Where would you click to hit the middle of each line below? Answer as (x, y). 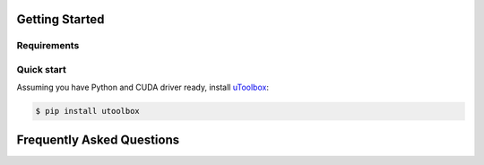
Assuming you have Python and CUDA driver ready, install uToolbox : (143, 87)
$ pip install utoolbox (88, 111)
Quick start (42, 69)
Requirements (48, 46)
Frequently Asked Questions (98, 139)
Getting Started (60, 19)
